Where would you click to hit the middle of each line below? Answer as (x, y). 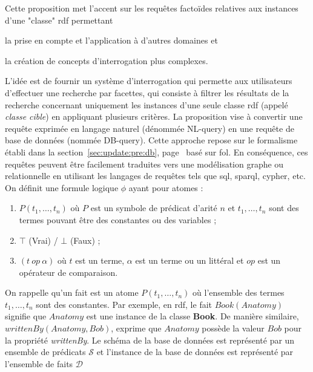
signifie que (26, 316)
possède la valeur (233, 328)
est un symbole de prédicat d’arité (154, 208)
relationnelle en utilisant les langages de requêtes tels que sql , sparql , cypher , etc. (155, 176)
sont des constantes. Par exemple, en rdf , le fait (124, 304)
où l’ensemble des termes (239, 292)
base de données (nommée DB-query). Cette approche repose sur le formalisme (151, 140)
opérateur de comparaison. (68, 272)
